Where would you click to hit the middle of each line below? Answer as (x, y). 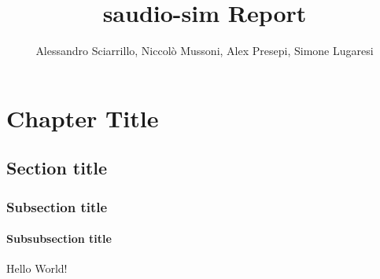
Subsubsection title (59, 239)
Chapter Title (83, 117)
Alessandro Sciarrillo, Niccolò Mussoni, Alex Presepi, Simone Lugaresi (205, 51)
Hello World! (37, 268)
